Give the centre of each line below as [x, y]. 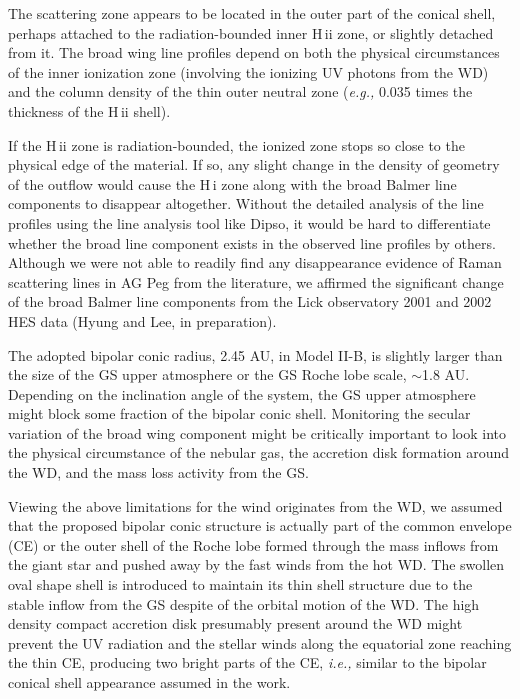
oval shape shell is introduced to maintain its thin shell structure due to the [240, 584]
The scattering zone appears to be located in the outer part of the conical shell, [252, 13]
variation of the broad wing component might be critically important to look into [257, 432]
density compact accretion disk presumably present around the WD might [235, 623]
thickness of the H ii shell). [89, 110]
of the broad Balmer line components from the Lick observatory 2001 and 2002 [250, 301]
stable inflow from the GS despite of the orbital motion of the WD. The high [244, 603]
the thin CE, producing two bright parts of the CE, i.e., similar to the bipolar [247, 662]
